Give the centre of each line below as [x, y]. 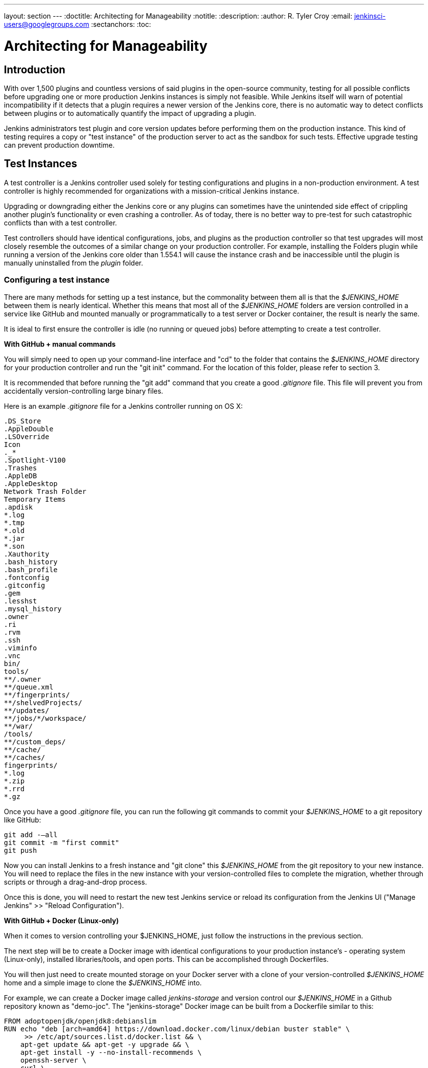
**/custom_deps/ [35, 742]
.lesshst [21, 601]
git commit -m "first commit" [62, 842]
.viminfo [21, 648]
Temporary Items [35, 499]
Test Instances [41, 164]
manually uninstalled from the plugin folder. [74, 263]
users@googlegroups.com [47, 24]
